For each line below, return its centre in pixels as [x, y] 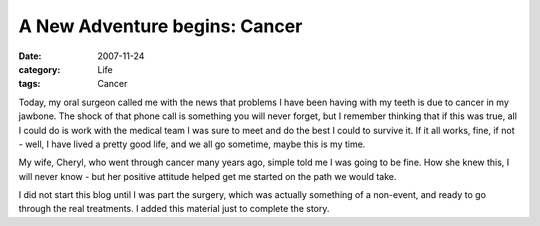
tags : [29, 84]
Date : [30, 56]
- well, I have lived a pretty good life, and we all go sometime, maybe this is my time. [192, 144]
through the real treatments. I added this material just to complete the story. [174, 209]
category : [39, 69]
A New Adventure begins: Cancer [160, 26]
